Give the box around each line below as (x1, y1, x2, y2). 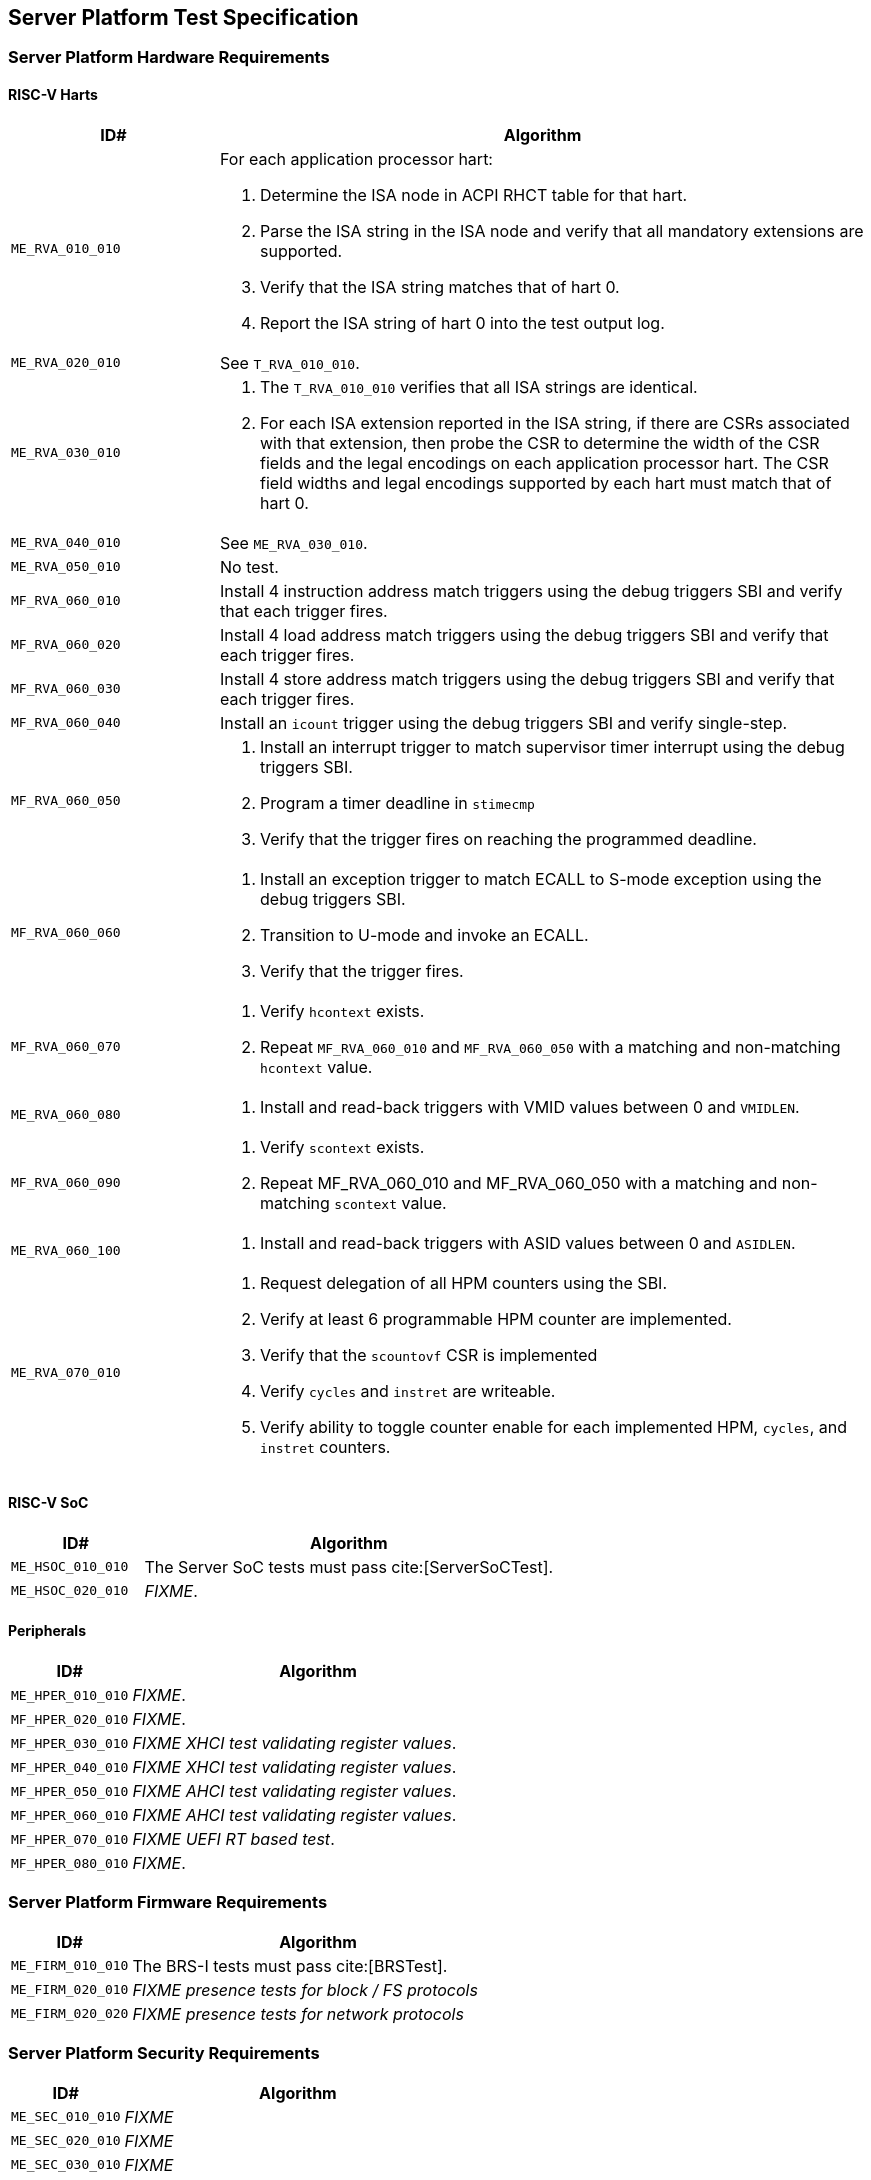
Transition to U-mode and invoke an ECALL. (260, 924, 589, 945)
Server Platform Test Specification (8, 5, 359, 30)
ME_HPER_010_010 (11, 1687, 129, 1703)
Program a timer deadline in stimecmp (260, 792, 535, 813)
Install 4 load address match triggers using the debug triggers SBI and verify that (220, 624, 829, 645)
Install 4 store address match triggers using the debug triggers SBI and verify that (220, 668, 835, 689)
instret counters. (260, 1436, 391, 1457)
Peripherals (8, 1622, 87, 1640)
